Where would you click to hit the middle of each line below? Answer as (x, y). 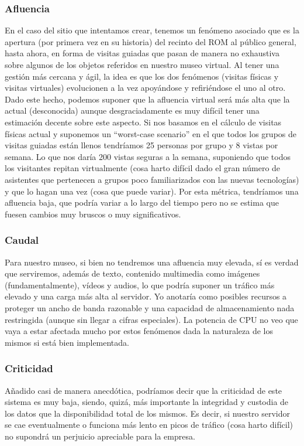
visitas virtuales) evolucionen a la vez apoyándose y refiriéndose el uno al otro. (145, 88)
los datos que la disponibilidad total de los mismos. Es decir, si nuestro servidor (148, 413)
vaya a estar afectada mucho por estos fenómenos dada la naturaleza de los (139, 331)
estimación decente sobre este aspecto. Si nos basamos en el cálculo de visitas (143, 122)
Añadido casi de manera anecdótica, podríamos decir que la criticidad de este (144, 390)
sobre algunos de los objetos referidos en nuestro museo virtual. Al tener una (142, 64)
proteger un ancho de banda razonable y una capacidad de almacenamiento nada (150, 307)
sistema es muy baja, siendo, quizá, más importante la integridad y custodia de (147, 402)
